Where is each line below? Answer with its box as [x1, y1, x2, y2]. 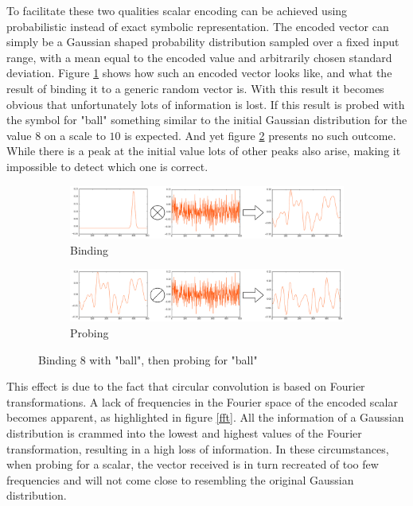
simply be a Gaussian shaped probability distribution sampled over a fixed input [6, 33, 399, 50]
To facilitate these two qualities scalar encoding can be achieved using [6, 2, 348, 18]
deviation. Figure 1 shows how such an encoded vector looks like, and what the [6, 64, 392, 81]
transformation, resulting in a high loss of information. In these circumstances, [6, 440, 389, 457]
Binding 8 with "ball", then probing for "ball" [38, 351, 258, 368]
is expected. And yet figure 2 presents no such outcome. [124, 127, 396, 143]
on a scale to [44, 127, 106, 143]
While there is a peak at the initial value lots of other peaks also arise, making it [6, 142, 401, 159]
